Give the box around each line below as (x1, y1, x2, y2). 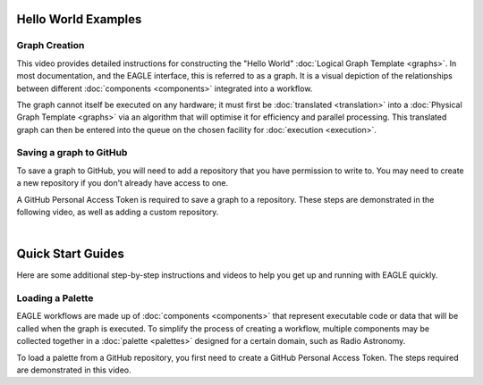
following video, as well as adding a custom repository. (16, 206, 219, 218)
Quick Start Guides (16, 247, 124, 262)
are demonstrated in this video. (16, 364, 131, 375)
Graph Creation (16, 39, 85, 52)
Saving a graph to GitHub (16, 146, 128, 159)
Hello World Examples (16, 12, 142, 27)
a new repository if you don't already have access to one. (16, 178, 229, 188)
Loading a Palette (16, 292, 94, 305)
